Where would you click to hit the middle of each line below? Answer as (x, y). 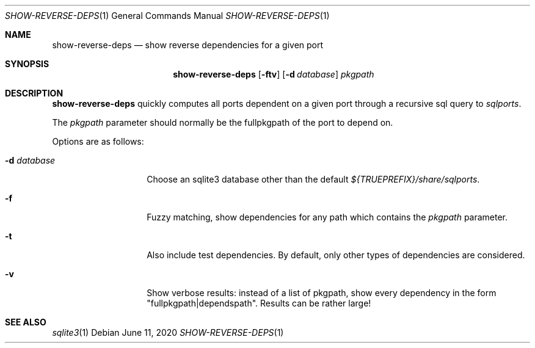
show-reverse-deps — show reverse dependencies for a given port (188, 45)
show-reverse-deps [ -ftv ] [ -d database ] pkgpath (274, 74)
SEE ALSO (26, 322)
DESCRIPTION (34, 93)
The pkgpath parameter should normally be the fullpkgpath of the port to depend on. (223, 122)
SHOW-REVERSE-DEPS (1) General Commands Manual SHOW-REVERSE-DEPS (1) (167, 16)
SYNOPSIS (27, 64)
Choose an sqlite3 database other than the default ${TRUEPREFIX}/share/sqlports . (313, 179)
